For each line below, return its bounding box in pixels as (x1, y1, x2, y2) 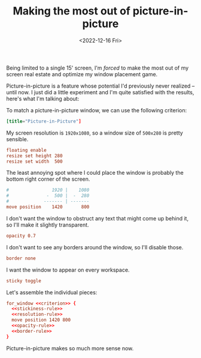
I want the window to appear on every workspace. (6, 266, 130, 273)
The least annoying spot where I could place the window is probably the (6, 169, 184, 177)
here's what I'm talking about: (6, 95, 80, 102)
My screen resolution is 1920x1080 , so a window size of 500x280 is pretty (6, 129, 184, 136)
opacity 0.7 (6, 232, 36, 238)
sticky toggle (6, 278, 42, 284)
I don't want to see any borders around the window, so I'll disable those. (6, 243, 184, 250)
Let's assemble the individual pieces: (6, 288, 98, 296)
